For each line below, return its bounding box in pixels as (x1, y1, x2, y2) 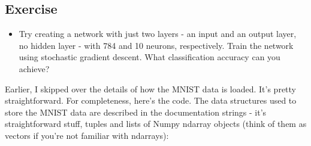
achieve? (19, 62, 50, 74)
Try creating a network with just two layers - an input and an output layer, (19, 27, 297, 40)
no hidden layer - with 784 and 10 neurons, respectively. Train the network (19, 39, 294, 51)
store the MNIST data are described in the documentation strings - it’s (5, 105, 267, 118)
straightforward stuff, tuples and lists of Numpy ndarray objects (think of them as (5, 117, 307, 130)
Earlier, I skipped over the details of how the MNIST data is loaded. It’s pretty (5, 82, 296, 95)
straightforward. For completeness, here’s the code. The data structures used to (5, 94, 297, 107)
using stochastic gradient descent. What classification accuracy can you (19, 51, 280, 63)
